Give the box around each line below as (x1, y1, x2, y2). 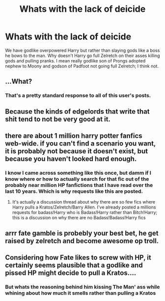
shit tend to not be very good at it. (5, 115, 110, 123)
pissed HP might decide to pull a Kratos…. (5, 269, 137, 277)
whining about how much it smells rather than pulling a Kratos (5, 290, 156, 297)
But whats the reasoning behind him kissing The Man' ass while (5, 284, 160, 291)
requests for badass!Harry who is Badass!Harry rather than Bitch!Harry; (12, 210, 158, 215)
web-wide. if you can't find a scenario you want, (5, 139, 156, 148)
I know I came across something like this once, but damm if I (5, 169, 151, 176)
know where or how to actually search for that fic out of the (5, 176, 149, 182)
